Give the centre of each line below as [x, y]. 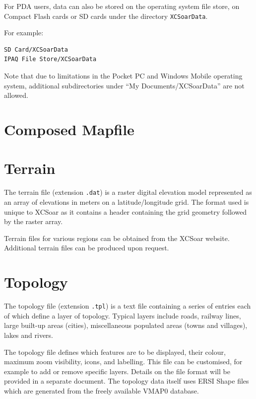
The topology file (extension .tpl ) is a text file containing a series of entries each [128, 306]
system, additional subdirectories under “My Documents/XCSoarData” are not [124, 85]
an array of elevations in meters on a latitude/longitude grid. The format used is [127, 201]
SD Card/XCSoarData [36, 49]
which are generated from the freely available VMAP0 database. [101, 390]
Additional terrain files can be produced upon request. [87, 248]
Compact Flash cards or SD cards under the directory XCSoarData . [106, 16]
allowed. [16, 95]
